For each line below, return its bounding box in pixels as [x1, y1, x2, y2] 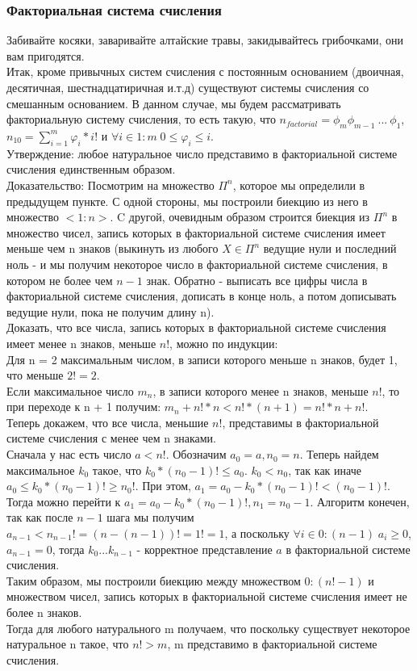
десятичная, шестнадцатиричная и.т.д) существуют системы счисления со [6, 79, 369, 95]
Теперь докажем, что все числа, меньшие [6, 413, 209, 430]
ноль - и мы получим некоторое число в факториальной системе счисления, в [6, 255, 388, 272]
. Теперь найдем [299, 446, 379, 463]
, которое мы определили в [232, 176, 365, 193]
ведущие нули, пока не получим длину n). [6, 303, 215, 320]
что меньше [6, 367, 64, 384]
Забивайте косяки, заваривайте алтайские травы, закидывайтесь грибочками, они [6, 31, 404, 48]
